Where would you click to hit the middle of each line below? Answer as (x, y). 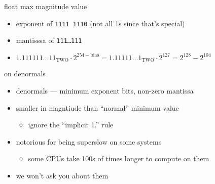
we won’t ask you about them (62, 175)
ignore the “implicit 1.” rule (71, 125)
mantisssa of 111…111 (49, 40)
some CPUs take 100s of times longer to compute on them (119, 158)
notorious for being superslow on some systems (89, 141)
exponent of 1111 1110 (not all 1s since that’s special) (100, 23)
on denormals (25, 74)
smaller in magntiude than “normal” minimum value (97, 107)
